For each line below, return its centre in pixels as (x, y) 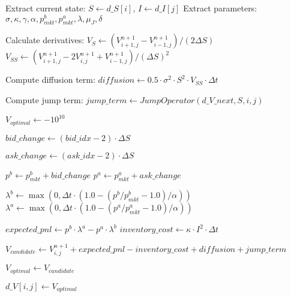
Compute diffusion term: (50, 79)
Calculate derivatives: (45, 40)
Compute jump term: (44, 100)
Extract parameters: (220, 8)
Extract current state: (46, 8)
